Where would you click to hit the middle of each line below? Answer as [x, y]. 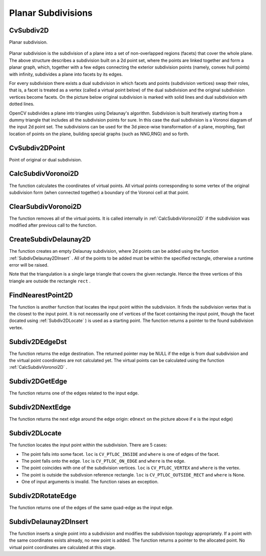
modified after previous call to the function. [53, 225]
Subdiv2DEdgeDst [38, 341]
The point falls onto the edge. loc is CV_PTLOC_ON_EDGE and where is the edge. [103, 461]
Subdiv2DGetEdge [38, 381]
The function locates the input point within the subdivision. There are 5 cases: [88, 445]
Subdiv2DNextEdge [40, 407]
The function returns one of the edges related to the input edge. [74, 393]
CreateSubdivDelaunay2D [50, 239]
